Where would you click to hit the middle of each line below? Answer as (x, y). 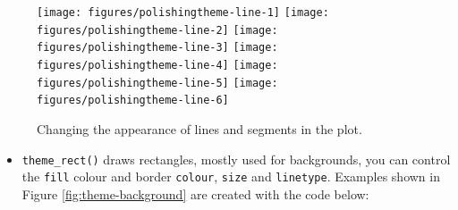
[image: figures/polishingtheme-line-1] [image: (183, 13)
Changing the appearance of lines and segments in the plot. (199, 128)
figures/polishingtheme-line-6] (133, 101)
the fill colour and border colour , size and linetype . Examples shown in (231, 176)
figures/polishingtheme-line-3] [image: (157, 48)
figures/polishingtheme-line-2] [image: (157, 30)
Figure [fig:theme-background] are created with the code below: (195, 193)
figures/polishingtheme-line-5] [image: (157, 83)
